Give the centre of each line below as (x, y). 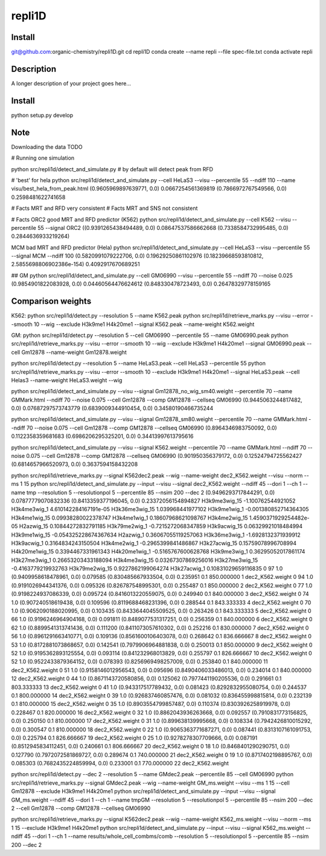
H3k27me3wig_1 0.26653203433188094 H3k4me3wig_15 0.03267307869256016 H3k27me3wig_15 (135, 560)
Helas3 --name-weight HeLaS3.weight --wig (67, 380)
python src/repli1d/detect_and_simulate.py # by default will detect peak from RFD (112, 169)
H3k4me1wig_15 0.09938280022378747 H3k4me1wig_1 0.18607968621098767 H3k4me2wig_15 (129, 518)
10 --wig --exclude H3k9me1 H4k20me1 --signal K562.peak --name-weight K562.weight (144, 324)
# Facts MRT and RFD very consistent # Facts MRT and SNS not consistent (104, 208)
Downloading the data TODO (47, 147)
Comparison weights (51, 302)
